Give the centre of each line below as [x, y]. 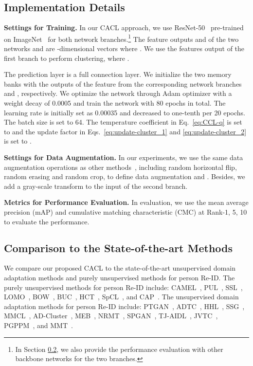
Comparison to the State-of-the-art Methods [118, 247]
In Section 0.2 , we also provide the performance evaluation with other [119, 349]
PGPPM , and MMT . [38, 325]
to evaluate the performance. [47, 221]
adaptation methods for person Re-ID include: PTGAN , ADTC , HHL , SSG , [124, 306]
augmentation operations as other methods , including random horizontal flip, [120, 167]
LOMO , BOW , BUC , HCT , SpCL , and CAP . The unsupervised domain [121, 297]
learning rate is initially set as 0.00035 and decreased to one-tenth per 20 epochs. [125, 112]
